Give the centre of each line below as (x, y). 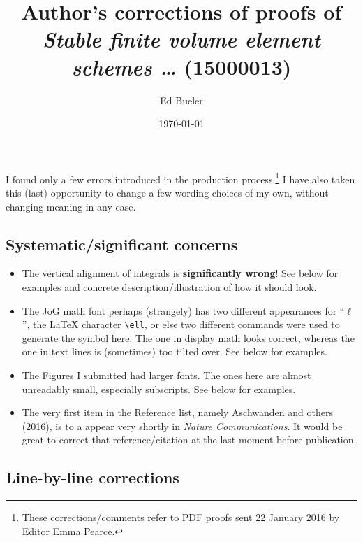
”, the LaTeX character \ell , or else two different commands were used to (181, 324)
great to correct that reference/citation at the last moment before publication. (189, 440)
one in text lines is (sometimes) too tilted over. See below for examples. (175, 351)
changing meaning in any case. (71, 206)
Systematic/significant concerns (122, 244)
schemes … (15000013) (181, 66)
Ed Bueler (181, 100)
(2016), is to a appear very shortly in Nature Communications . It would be (182, 426)
